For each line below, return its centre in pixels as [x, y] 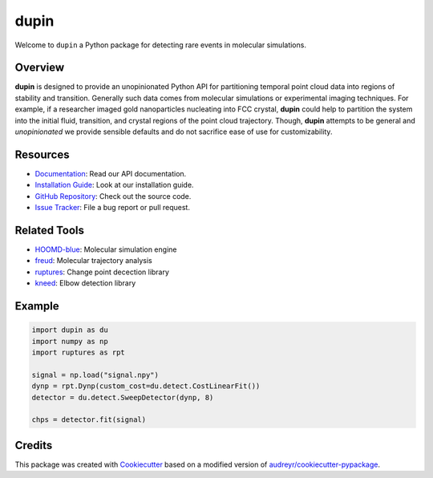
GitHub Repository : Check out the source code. [113, 196]
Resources [42, 154]
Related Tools [49, 230]
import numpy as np [70, 341]
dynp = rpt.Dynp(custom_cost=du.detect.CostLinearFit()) [146, 386]
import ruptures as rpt [79, 352]
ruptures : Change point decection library [102, 272]
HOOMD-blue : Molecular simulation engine [106, 249]
